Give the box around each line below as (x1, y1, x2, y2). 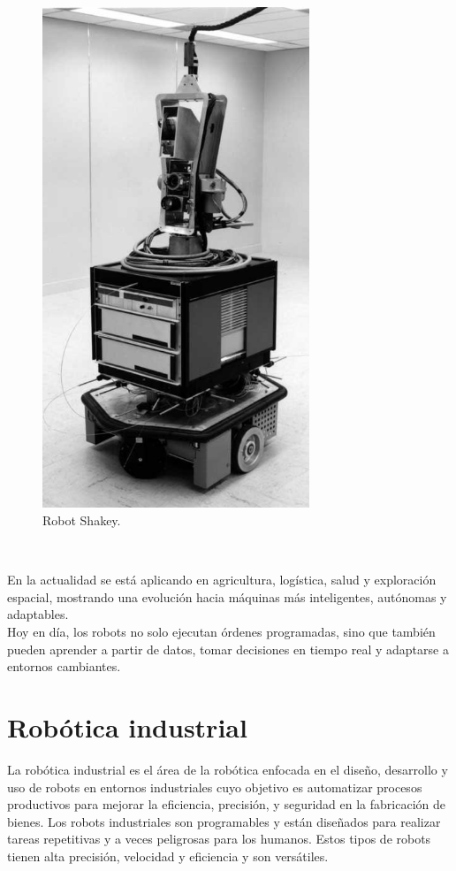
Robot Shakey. (42, 511, 121, 530)
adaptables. (7, 605, 69, 623)
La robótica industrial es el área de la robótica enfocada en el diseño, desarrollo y (7, 760, 448, 778)
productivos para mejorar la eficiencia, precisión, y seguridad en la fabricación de (7, 795, 445, 814)
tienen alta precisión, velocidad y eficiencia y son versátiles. (7, 846, 329, 865)
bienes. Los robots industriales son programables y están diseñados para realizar (7, 812, 441, 830)
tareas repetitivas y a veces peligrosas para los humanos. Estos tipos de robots (7, 829, 431, 848)
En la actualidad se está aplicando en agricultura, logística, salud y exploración (7, 570, 437, 589)
